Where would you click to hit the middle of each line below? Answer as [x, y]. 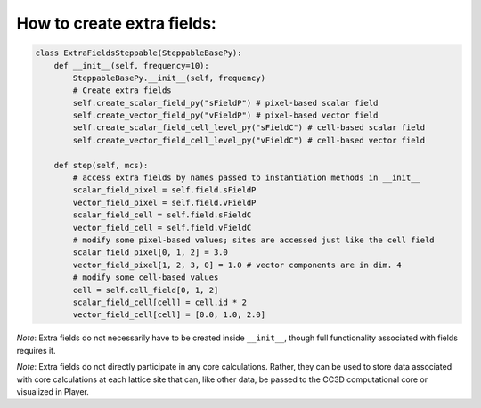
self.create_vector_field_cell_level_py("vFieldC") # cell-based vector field [249, 140]
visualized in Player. [53, 391]
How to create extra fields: [117, 23]
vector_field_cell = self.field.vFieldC [162, 228]
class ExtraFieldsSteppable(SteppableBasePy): [139, 53]
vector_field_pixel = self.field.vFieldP [164, 202]
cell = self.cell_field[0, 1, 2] [146, 290]
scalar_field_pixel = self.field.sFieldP [164, 190]
